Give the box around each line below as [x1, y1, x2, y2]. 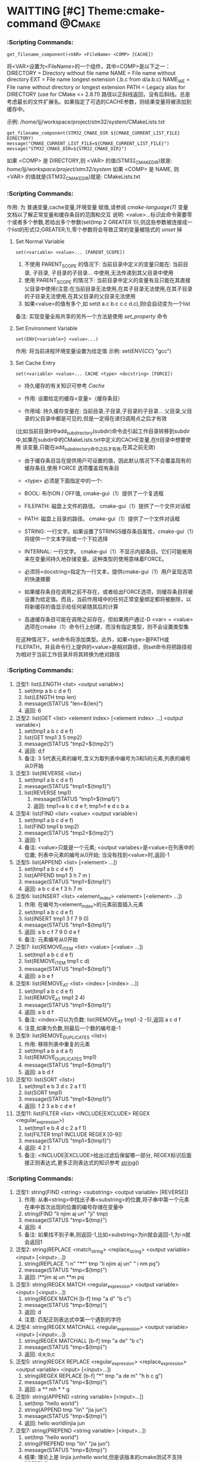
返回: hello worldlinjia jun [24, 1420, 85, 1427]
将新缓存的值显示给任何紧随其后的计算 [24, 603, 118, 611]
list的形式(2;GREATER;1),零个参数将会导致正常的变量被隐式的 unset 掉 [11, 226, 182, 233]
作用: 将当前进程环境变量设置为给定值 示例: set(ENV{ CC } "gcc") [15, 347, 172, 354]
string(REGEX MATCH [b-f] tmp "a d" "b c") [24, 1295, 132, 1302]
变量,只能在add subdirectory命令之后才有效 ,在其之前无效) [27, 443, 156, 452]
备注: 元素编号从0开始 [24, 936, 78, 943]
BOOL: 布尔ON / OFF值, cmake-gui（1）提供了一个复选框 [24, 490, 164, 497]
